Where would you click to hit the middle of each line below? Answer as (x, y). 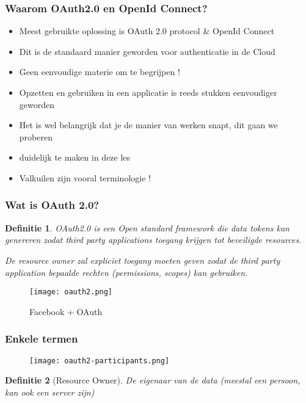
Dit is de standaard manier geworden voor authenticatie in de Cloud (147, 51)
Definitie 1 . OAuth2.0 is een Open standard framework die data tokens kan (147, 227)
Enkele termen (42, 339)
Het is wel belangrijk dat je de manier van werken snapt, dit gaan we (148, 125)
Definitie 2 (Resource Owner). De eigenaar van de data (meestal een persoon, (153, 380)
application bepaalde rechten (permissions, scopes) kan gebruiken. (126, 272)
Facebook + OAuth (66, 311)
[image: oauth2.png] (71, 292)
